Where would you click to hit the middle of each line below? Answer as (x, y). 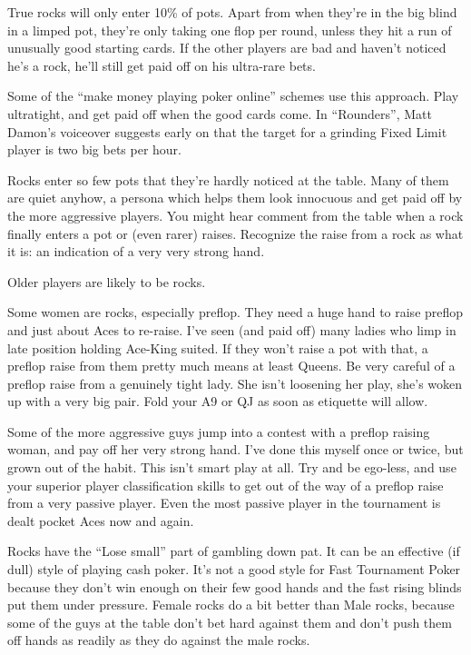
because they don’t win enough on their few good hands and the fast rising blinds (235, 586)
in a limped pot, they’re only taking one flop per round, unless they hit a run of (230, 30)
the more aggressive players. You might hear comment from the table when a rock (235, 215)
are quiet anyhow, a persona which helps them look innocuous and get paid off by (235, 198)
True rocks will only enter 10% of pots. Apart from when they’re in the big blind (232, 12)
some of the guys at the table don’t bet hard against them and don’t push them (230, 622)
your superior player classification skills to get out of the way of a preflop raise (226, 485)
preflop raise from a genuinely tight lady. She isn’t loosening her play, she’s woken (235, 383)
